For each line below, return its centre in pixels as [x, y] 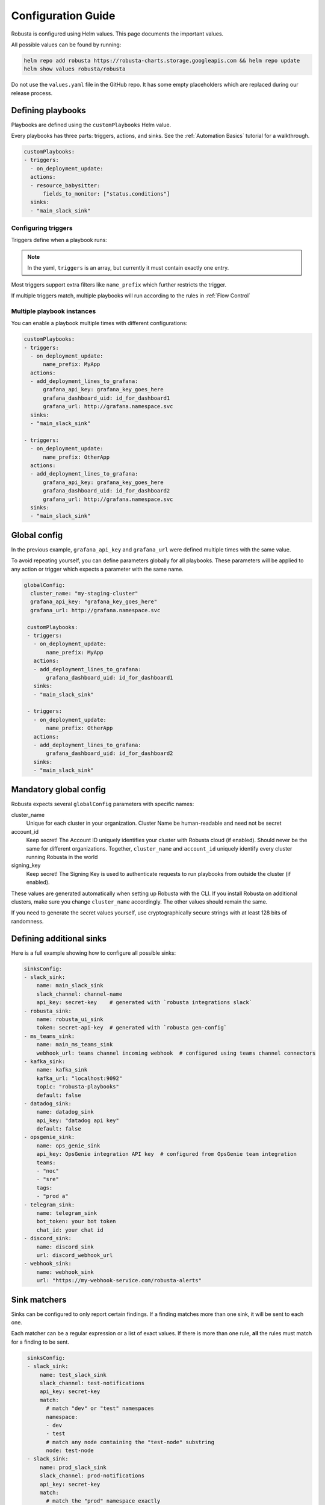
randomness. [27, 921]
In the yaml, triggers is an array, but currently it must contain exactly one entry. [128, 268]
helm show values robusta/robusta [75, 69]
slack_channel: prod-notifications [92, 1476]
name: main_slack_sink [70, 985]
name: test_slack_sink [73, 1375]
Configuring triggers [42, 228]
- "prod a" [52, 1196]
